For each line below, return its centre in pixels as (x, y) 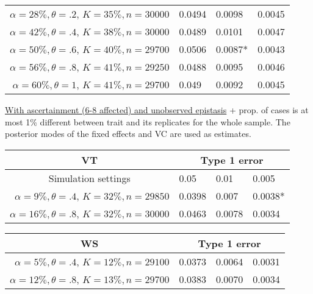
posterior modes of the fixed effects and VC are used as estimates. (128, 134)
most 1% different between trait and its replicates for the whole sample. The (148, 121)
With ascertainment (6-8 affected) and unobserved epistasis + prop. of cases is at (157, 110)
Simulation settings (89, 178)
